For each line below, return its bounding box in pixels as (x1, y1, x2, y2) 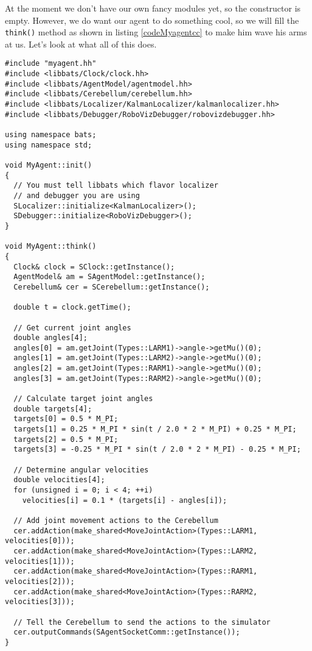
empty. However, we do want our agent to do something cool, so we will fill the (5, 13, 299, 26)
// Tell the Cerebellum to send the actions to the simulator (13, 617, 271, 627)
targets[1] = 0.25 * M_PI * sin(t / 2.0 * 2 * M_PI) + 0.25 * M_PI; (13, 425, 297, 434)
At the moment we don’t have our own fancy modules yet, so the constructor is (5, 2, 301, 14)
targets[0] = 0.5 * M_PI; (13, 414, 119, 424)
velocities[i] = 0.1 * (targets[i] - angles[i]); (22, 496, 227, 505)
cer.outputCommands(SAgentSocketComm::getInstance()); (13, 628, 240, 637)
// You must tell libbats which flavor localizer (13, 181, 218, 190)
